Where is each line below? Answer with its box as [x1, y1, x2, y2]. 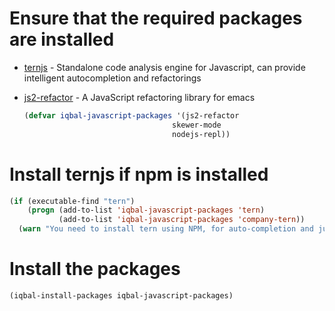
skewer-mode [172, 120, 222, 130]
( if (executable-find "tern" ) [9, 196, 136, 206]
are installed [9, 28, 115, 51]
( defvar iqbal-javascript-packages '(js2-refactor [23, 110, 240, 121]
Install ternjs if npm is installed [9, 163, 269, 186]
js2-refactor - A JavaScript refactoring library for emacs [23, 91, 256, 103]
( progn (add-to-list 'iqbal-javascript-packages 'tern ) [27, 205, 266, 216]
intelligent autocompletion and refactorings [23, 72, 202, 84]
